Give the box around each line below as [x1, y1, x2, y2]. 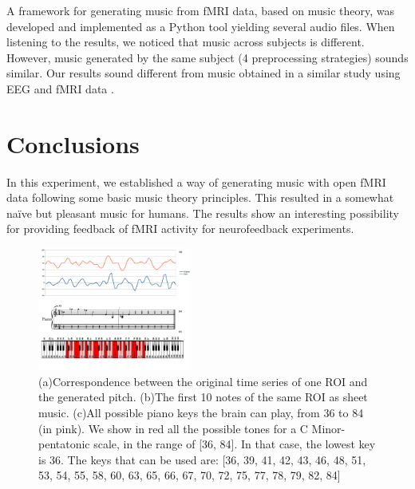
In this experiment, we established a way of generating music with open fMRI [6, 173, 386, 190]
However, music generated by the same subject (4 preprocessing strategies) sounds [6, 49, 409, 65]
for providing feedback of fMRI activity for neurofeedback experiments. [6, 220, 354, 237]
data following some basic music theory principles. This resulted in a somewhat [6, 189, 394, 206]
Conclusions [6, 127, 140, 160]
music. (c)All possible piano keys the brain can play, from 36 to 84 [38, 404, 364, 420]
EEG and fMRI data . [6, 80, 114, 97]
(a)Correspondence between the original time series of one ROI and [38, 373, 368, 389]
